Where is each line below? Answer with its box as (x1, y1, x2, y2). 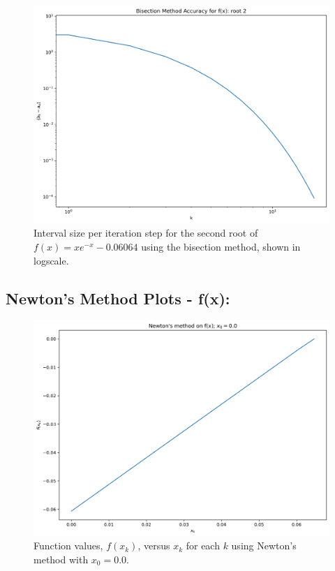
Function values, (33, 538, 103, 553)
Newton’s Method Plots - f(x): (6, 287, 230, 309)
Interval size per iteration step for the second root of (33, 225, 258, 240)
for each (186, 538, 220, 553)
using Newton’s (231, 538, 297, 553)
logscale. (33, 253, 69, 267)
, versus (137, 538, 170, 553)
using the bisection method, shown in (141, 239, 301, 253)
